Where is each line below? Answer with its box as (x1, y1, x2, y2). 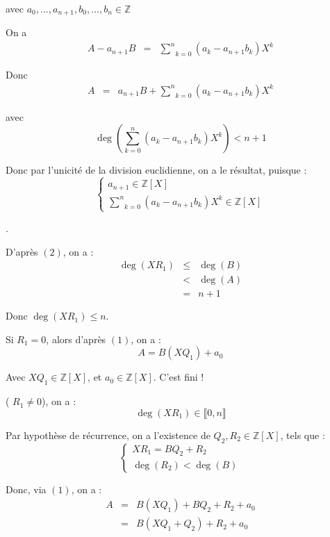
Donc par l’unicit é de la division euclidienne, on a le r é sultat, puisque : (6, 163, 307, 177)
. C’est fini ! (153, 370, 204, 384)
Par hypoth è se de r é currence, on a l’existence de (6, 427, 211, 442)
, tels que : (280, 427, 325, 442)
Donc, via (6, 481, 47, 496)
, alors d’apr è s (46, 331, 106, 346)
